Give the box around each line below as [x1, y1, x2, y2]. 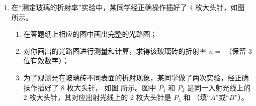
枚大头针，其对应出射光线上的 [29, 92, 128, 102]
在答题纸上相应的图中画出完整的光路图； [23, 29, 157, 39]
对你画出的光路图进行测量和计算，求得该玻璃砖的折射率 [23, 45, 207, 56]
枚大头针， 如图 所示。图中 [66, 82, 156, 92]
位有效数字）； [23, 55, 69, 66]
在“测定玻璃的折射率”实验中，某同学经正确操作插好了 [11, 2, 188, 12]
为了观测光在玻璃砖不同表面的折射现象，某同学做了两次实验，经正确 [23, 72, 249, 82]
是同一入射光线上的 [187, 82, 251, 92]
